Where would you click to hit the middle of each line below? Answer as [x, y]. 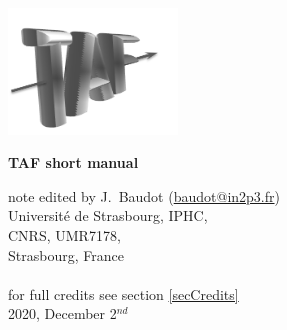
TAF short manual [73, 162]
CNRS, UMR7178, [64, 234]
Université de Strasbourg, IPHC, [108, 215]
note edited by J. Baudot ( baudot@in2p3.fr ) [144, 195]
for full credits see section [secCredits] [123, 293]
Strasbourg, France [66, 254]
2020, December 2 [62, 313]
